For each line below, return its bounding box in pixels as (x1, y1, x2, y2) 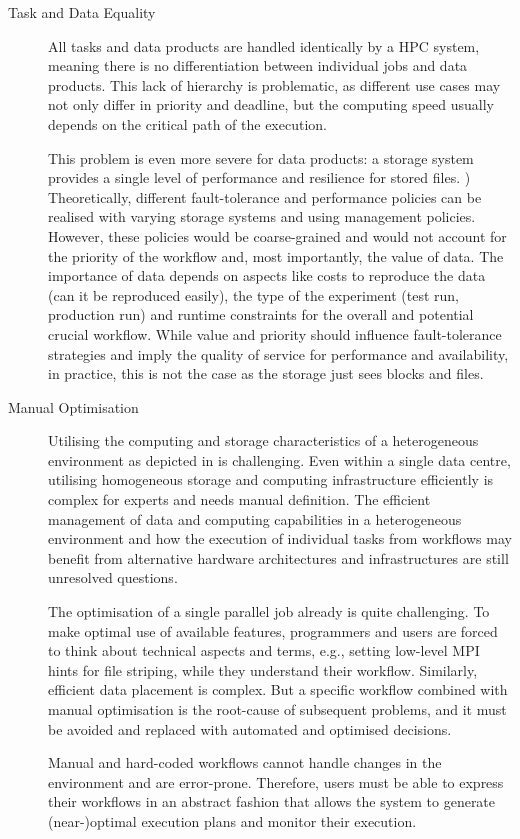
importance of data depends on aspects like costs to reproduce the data (48, 265, 486, 286)
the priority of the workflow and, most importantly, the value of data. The (48, 245, 504, 266)
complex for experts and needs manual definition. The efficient (48, 489, 431, 510)
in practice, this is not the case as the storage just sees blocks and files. (48, 363, 484, 384)
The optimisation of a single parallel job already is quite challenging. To (48, 601, 490, 622)
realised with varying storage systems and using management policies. (48, 206, 476, 227)
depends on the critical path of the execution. (48, 113, 327, 134)
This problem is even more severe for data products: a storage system (48, 147, 474, 168)
